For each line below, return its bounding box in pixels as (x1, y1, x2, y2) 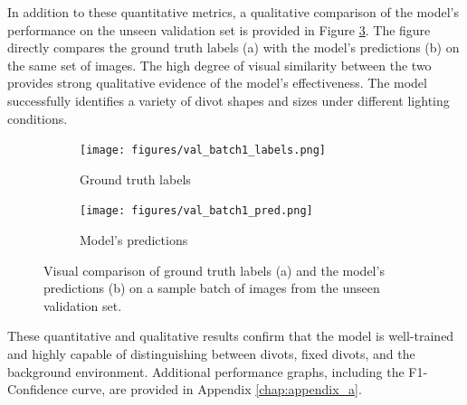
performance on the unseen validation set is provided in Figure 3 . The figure (7, 20, 431, 39)
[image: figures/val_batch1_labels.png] (80, 144, 327, 157)
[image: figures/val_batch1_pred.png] (80, 204, 313, 218)
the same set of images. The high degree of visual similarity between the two (7, 55, 432, 74)
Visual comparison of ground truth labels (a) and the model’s (43, 260, 385, 279)
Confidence (7, 380, 68, 399)
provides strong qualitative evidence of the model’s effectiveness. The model (7, 73, 427, 92)
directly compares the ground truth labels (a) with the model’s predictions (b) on (7, 38, 460, 57)
